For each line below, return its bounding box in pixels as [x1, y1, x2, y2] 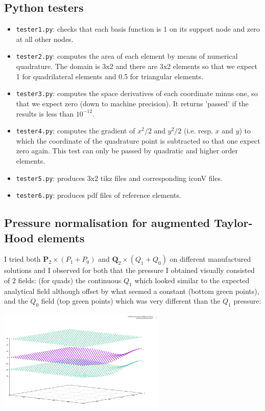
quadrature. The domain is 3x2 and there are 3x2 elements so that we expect [16, 61, 257, 72]
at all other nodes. [16, 33, 74, 44]
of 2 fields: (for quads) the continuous [4, 275, 122, 286]
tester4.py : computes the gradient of [16, 125, 135, 136]
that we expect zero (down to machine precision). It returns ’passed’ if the [16, 98, 249, 108]
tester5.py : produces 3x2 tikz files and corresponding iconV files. [16, 172, 223, 183]
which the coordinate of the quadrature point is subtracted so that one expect [16, 135, 260, 146]
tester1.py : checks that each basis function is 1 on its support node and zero [16, 24, 260, 34]
